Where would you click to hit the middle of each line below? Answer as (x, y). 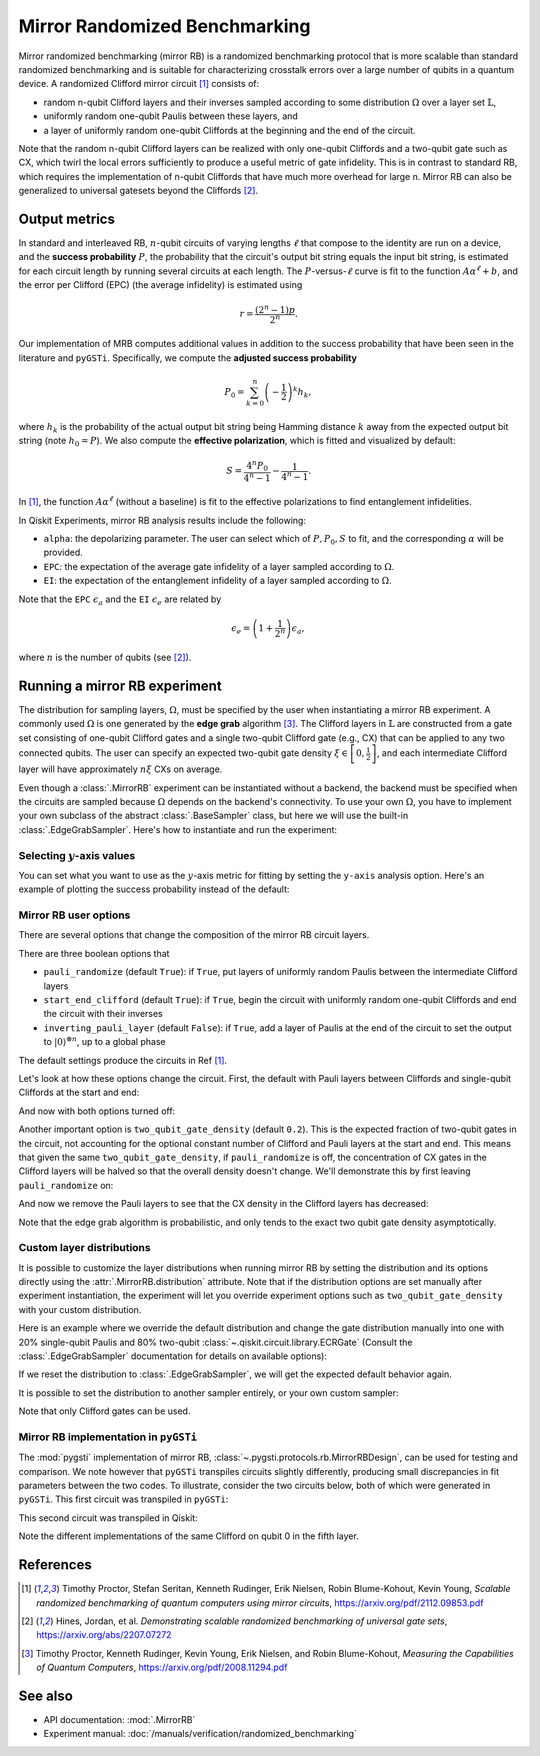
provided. (63, 552)
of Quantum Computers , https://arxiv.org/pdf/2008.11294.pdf (162, 1667)
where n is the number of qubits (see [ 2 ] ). (105, 657)
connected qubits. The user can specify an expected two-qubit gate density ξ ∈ (183, 753)
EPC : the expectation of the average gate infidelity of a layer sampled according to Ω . (219, 566)
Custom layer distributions (84, 1248)
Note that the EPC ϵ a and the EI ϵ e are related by (120, 600)
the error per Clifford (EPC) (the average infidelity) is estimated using (160, 285)
